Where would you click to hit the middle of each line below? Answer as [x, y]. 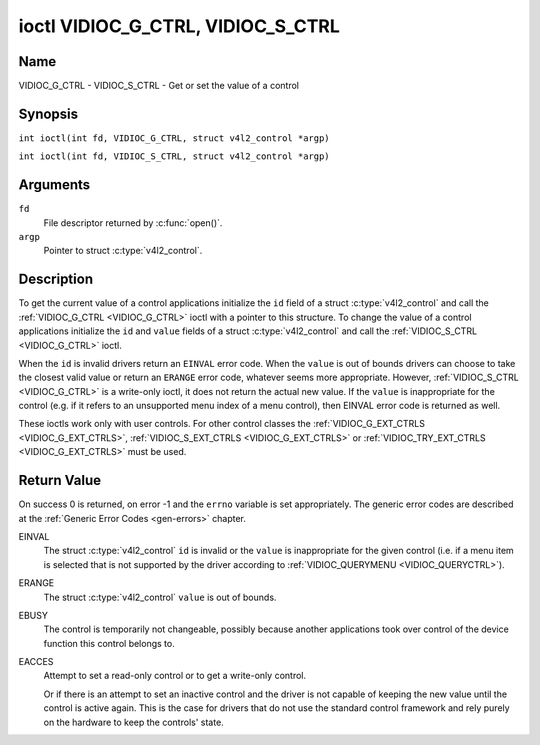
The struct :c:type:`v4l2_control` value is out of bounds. [160, 597]
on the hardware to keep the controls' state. [133, 722]
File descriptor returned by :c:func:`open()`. [133, 222]
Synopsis [48, 113]
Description [56, 279]
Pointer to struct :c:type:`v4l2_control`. [123, 251]
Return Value [60, 480]
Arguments [54, 185]
